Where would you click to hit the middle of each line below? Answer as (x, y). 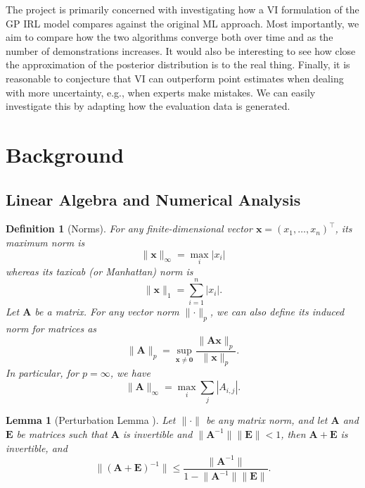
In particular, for (43, 373)
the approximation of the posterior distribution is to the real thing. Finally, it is (178, 64)
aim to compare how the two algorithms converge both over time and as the (169, 37)
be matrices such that (62, 433)
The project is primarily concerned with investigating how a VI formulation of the (182, 9)
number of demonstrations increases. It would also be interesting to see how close (181, 50)
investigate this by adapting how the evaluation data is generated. (148, 106)
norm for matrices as (51, 329)
